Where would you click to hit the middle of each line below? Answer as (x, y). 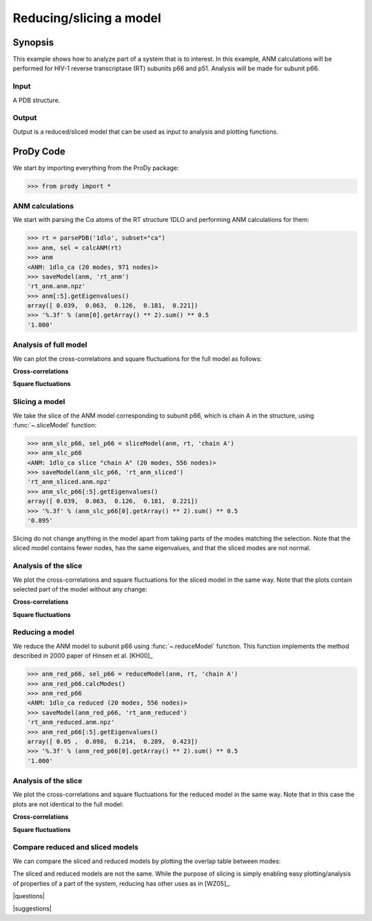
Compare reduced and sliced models (76, 847)
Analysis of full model (50, 345)
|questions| (29, 895)
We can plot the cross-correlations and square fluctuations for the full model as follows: (137, 358)
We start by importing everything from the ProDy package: (96, 168)
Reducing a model (44, 632)
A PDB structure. (37, 100)
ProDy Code (39, 151)
